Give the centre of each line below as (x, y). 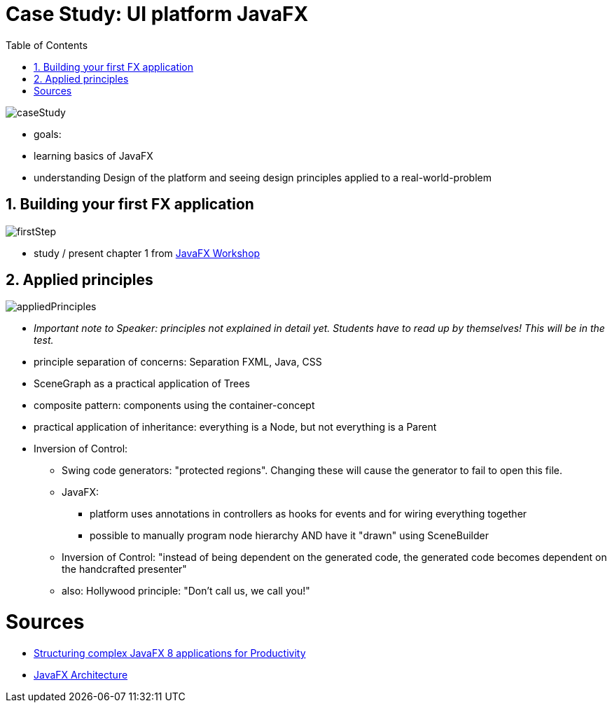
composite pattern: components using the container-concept (174, 405)
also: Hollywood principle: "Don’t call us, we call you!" (186, 591)
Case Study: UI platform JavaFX (157, 14)
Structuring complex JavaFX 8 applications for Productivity (170, 653)
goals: (48, 134)
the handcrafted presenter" (124, 569)
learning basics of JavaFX (93, 155)
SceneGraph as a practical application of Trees (142, 384)
